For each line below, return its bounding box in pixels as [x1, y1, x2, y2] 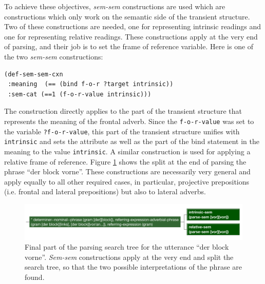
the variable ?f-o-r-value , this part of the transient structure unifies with [4, 126, 240, 136]
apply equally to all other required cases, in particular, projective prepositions [4, 176, 250, 187]
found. [25, 271, 45, 282]
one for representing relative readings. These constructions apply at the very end [4, 31, 258, 42]
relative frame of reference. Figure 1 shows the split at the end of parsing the [4, 156, 247, 167]
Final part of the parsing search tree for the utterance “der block [25, 241, 229, 252]
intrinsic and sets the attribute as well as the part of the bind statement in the [4, 136, 259, 147]
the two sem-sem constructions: [4, 51, 103, 62]
